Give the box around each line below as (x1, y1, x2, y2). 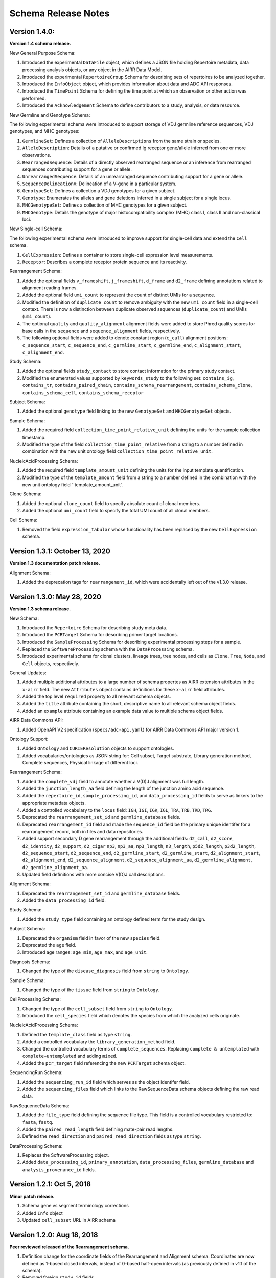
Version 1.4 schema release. (9, 41, 71, 47)
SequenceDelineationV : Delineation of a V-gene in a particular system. (22, 180, 177, 187)
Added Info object (22, 1209, 63, 1216)
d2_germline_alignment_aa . (22, 864, 89, 870)
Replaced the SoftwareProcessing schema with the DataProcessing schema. (22, 646, 194, 652)
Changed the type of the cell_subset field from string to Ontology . (22, 1006, 173, 1012)
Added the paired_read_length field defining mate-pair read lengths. (22, 1126, 174, 1132)
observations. (22, 152, 51, 158)
